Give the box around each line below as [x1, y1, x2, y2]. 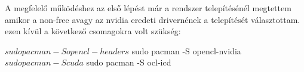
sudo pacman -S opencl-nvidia [131, 44, 241, 57]
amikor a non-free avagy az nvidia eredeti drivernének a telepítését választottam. [5, 13, 300, 25]
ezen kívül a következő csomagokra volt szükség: [5, 25, 181, 37]
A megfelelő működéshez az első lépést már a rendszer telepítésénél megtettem [5, 2, 291, 14]
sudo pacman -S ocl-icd [86, 56, 171, 68]
